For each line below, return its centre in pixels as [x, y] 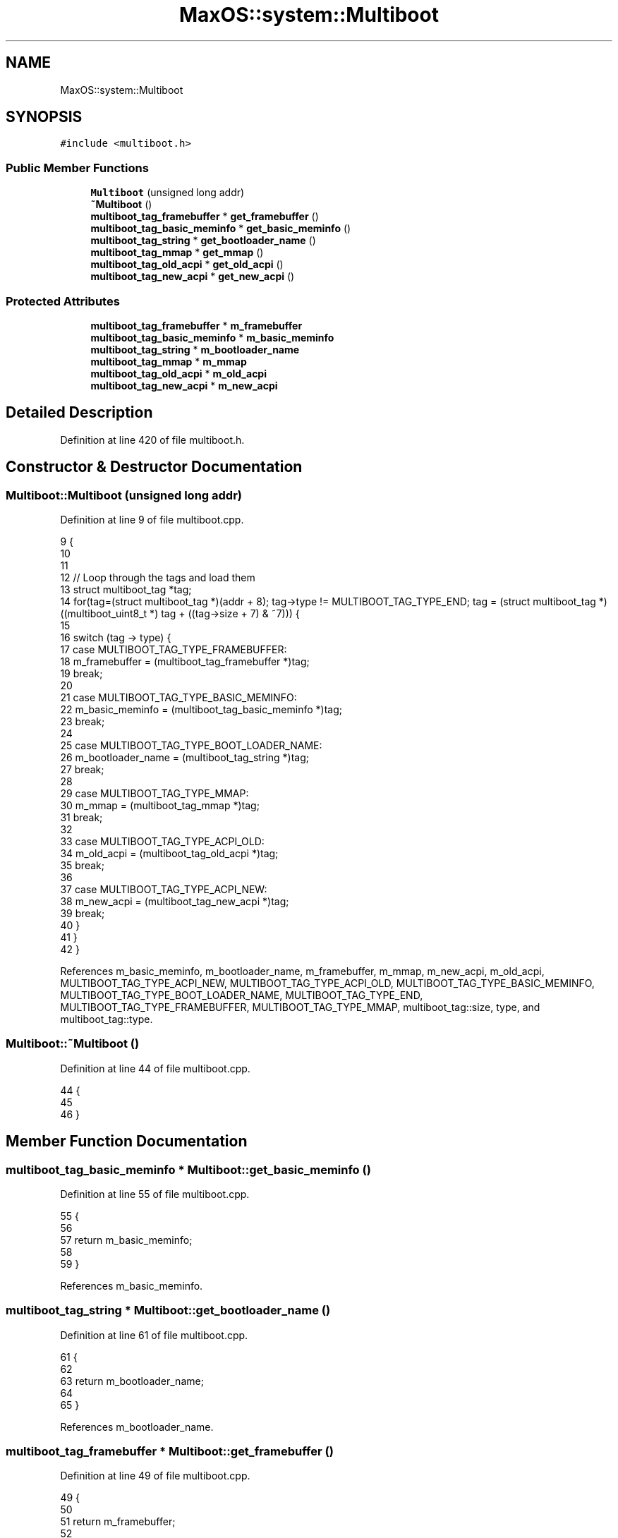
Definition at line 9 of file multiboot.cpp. [152, 520]
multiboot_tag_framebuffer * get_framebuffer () [205, 217]
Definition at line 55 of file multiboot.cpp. [155, 1194]
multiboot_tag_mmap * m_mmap [169, 361]
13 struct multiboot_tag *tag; [126, 589]
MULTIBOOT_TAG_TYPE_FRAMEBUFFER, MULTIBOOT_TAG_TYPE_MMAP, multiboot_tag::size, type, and [300, 1007]
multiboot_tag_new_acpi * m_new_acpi [184, 385]
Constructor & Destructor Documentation [154, 467]
